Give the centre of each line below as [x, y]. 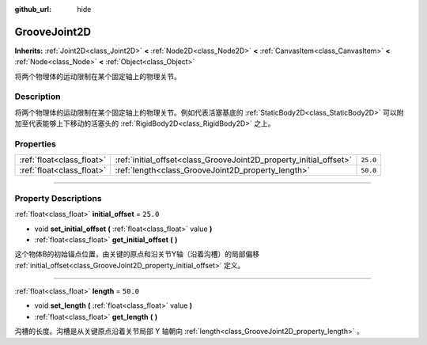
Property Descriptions [58, 198]
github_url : [33, 9]
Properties [36, 144]
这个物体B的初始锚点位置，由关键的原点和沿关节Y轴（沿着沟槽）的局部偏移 [137, 254]
